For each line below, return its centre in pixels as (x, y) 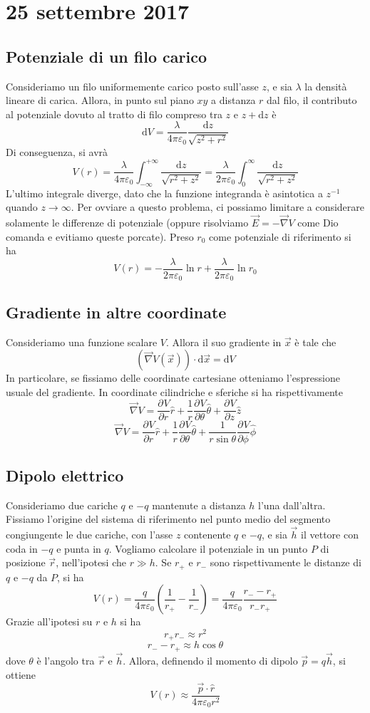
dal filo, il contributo (312, 100)
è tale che (315, 342)
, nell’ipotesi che (91, 562)
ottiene (21, 674)
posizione (26, 562)
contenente (207, 535)
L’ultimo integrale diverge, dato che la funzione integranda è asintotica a (164, 193)
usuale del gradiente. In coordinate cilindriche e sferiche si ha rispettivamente (174, 391)
